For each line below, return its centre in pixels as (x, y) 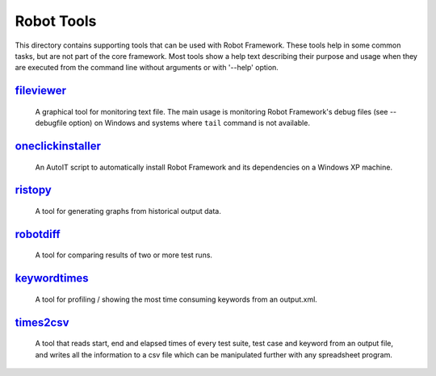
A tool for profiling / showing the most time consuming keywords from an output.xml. (176, 299)
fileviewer (41, 91)
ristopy (33, 190)
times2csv (42, 322)
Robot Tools (56, 21)
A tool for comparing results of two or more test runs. (124, 255)
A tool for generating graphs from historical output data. (128, 211)
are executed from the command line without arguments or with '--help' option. (147, 68)
